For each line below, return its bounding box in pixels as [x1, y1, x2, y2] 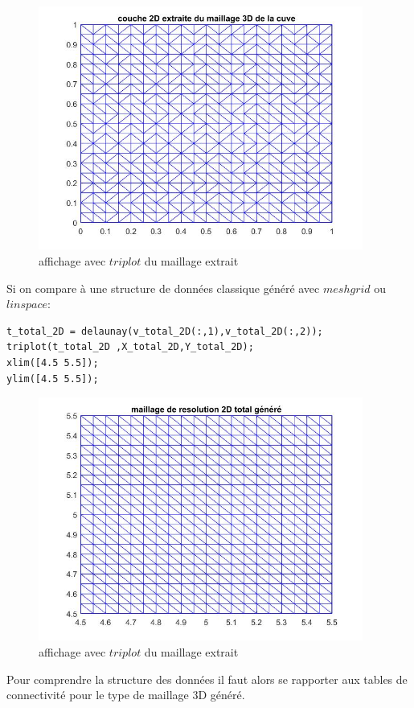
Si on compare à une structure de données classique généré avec [6, 279, 320, 296]
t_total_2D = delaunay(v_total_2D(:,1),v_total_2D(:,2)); [6, 325, 323, 337]
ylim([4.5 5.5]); [6, 373, 99, 385]
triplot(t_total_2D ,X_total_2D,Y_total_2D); [6, 341, 254, 353]
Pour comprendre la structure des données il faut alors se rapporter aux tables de [6, 670, 408, 687]
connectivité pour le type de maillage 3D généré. [6, 686, 245, 703]
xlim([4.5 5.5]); [6, 356, 99, 368]
